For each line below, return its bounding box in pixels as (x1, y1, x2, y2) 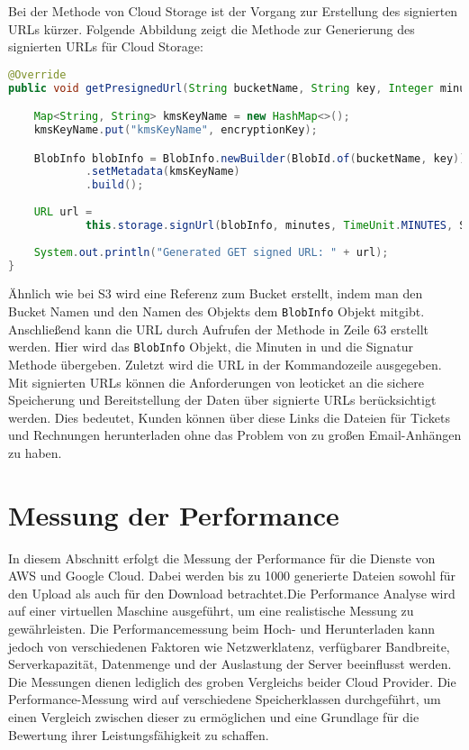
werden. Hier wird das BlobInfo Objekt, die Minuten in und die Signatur (8, 337, 413, 356)
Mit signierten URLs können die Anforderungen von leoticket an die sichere (8, 372, 424, 391)
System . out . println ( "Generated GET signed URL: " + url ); (33, 245, 389, 259)
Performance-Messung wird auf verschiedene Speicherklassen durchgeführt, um (8, 690, 441, 709)
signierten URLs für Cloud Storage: (8, 37, 203, 56)
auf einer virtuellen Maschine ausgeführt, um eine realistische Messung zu (8, 601, 414, 620)
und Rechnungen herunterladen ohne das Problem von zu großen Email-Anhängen (8, 425, 462, 444)
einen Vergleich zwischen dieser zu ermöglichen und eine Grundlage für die (8, 708, 419, 726)
